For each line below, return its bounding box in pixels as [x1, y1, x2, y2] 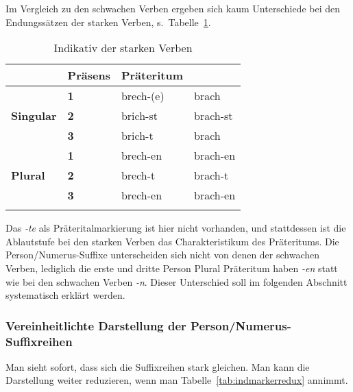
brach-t [194, 167, 229, 184]
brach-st [194, 108, 233, 124]
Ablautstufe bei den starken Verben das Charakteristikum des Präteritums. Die [5, 234, 339, 248]
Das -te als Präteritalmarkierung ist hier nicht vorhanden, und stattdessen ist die [5, 221, 346, 235]
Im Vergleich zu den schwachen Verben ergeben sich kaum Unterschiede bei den [5, 1, 340, 15]
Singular [11, 108, 57, 124]
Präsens [67, 67, 110, 84]
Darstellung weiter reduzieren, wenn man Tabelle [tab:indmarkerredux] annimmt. [5, 373, 348, 387]
